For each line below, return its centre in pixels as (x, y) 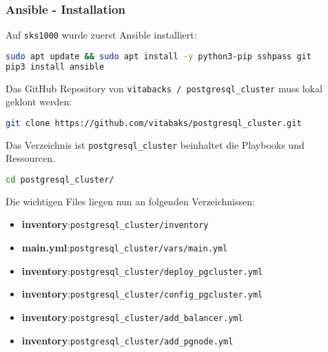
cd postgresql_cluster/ (60, 180)
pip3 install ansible (55, 66)
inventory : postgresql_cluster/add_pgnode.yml (127, 340)
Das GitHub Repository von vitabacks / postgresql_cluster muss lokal (164, 88)
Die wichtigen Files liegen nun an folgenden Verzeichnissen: (130, 201)
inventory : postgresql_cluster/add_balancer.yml (132, 317)
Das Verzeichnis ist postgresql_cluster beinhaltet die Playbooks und (155, 144)
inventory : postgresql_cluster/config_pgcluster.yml (142, 294)
